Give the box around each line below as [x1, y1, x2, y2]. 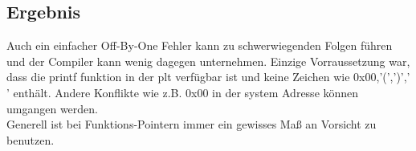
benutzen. [6, 131, 55, 148]
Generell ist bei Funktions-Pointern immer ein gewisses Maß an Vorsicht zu [6, 116, 377, 133]
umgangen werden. [6, 100, 98, 116]
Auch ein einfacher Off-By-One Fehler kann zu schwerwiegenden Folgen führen [6, 37, 393, 54]
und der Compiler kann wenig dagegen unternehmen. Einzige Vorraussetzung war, [6, 52, 410, 69]
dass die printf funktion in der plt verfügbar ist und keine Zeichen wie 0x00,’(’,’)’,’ [6, 68, 410, 85]
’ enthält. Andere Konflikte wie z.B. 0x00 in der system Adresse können [6, 84, 359, 100]
